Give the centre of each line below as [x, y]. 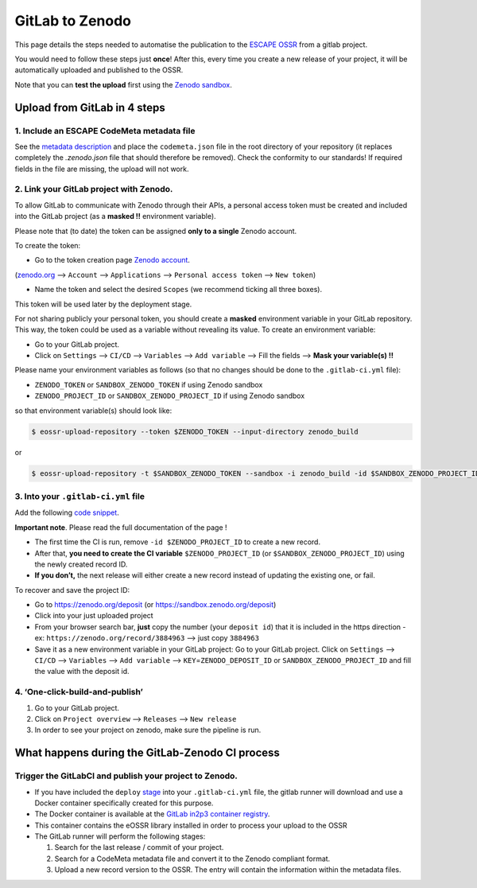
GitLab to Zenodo [73, 21]
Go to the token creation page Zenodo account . [112, 260]
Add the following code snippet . [67, 512]
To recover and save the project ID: [72, 590]
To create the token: [48, 245]
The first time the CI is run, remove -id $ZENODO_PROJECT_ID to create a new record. [178, 542]
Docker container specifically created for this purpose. [124, 803]
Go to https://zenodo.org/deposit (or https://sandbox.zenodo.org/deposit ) [155, 605]
